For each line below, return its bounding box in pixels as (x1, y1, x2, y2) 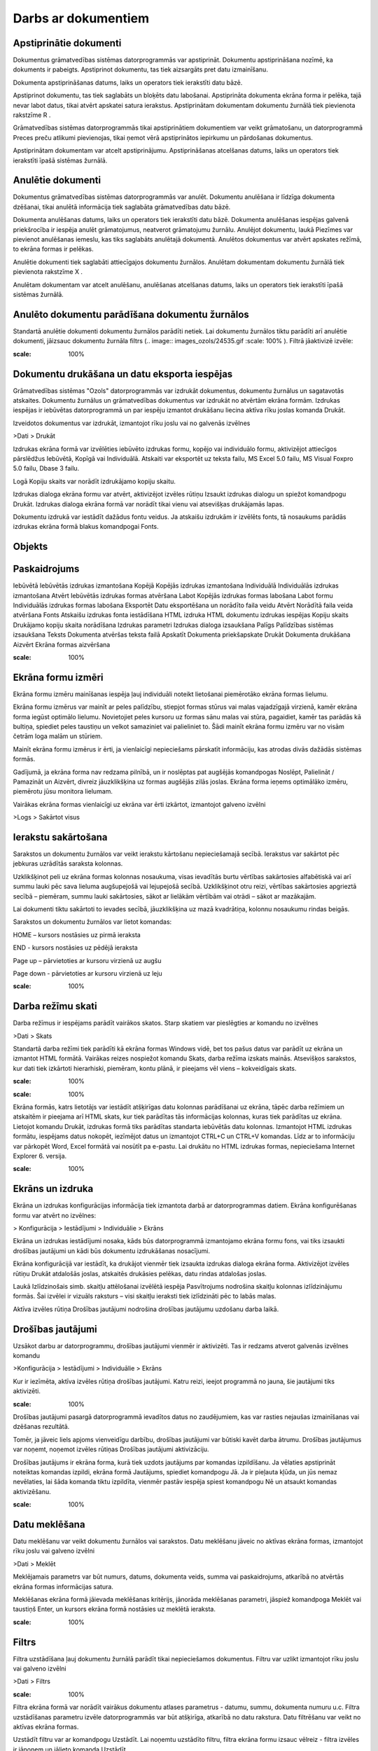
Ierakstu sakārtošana (13, 831, 108, 843)
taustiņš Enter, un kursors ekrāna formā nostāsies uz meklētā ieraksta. (13, 1605, 216, 1614)
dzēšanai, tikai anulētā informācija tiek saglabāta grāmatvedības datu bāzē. (13, 202, 231, 211)
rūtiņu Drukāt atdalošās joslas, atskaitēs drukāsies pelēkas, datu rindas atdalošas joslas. (13, 1269, 267, 1278)
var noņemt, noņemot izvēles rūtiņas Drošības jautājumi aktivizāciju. (13, 1445, 209, 1453)
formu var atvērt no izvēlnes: (13, 1211, 97, 1219)
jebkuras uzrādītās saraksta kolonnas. (13, 859, 123, 868)
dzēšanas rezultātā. (13, 1423, 70, 1431)
